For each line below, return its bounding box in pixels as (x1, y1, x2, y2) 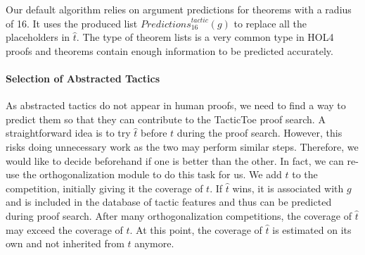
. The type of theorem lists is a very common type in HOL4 (76, 30, 334, 44)
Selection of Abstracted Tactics (6, 70, 160, 85)
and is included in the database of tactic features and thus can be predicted (6, 194, 332, 209)
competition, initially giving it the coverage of (6, 180, 203, 195)
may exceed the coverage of (6, 222, 123, 237)
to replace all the (233, 15, 307, 30)
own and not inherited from (6, 236, 124, 251)
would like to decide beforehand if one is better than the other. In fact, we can (6, 153, 344, 168)
